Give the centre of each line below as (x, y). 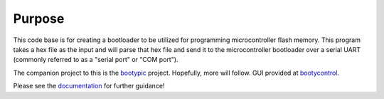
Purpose (39, 19)
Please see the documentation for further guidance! (89, 86)
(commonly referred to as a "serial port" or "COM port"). (96, 60)
